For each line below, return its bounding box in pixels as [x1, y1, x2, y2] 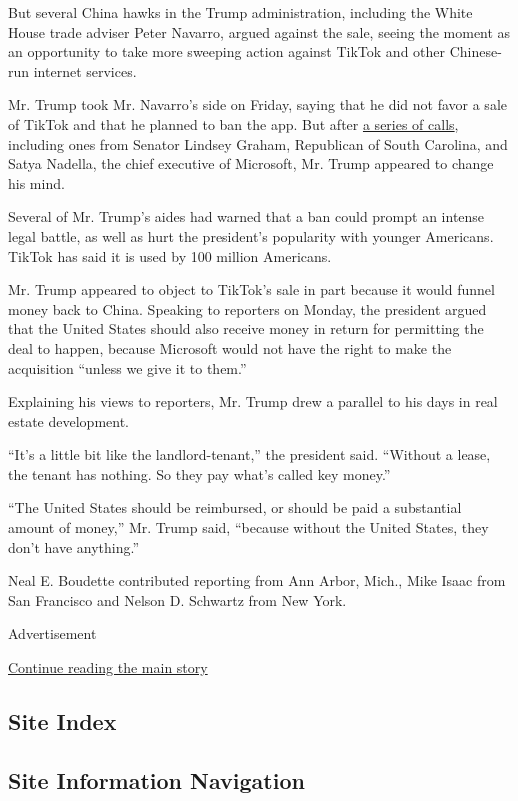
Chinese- [449, 41, 502, 62]
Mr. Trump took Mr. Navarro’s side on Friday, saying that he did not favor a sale [8, 94, 507, 115]
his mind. [8, 172, 65, 193]
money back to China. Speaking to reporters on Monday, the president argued [8, 298, 487, 319]
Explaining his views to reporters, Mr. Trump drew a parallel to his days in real [8, 391, 498, 412]
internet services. [33, 60, 137, 81]
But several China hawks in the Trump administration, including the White [8, 2, 473, 22]
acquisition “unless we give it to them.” [8, 357, 247, 378]
